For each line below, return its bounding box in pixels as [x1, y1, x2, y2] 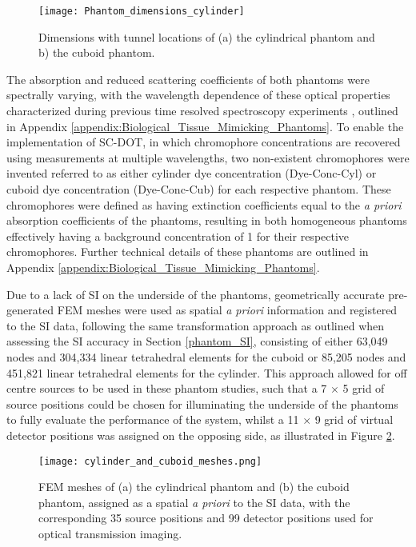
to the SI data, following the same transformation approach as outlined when [6, 317, 385, 333]
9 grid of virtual [314, 411, 394, 428]
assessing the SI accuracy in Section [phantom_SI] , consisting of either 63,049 [6, 333, 388, 349]
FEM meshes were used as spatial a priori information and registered [57, 301, 398, 318]
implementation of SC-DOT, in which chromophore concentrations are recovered [6, 134, 401, 150]
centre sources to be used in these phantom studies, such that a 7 [6, 380, 327, 397]
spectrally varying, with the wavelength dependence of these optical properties [6, 86, 390, 103]
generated [6, 301, 54, 318]
